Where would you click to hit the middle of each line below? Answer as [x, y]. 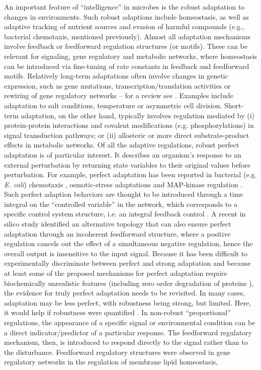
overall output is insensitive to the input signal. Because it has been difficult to [126, 253]
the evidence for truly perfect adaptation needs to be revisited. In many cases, [124, 293]
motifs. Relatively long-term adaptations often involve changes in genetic [116, 76]
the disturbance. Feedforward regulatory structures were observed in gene [117, 352]
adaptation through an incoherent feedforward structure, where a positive [117, 233]
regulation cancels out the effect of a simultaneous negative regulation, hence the [128, 243]
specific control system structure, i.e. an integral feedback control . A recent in [125, 214]
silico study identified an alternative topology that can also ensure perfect [118, 224]
